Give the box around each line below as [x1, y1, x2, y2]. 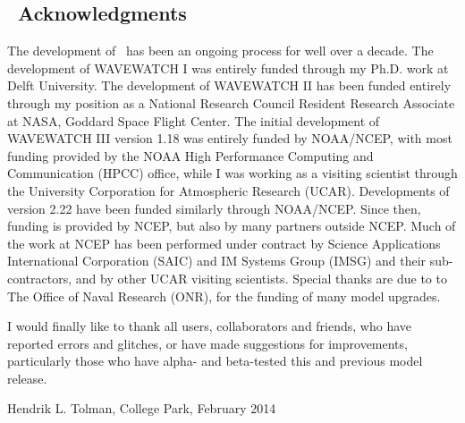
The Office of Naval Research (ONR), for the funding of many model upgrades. [7, 286, 441, 305]
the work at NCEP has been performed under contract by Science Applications [7, 233, 441, 252]
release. [7, 368, 47, 387]
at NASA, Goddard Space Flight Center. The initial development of [7, 111, 380, 130]
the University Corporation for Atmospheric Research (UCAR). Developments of [7, 181, 450, 199]
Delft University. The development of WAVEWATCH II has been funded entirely [7, 76, 452, 95]
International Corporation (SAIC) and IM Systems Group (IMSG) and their [7, 251, 427, 270]
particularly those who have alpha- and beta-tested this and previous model [7, 351, 423, 370]
